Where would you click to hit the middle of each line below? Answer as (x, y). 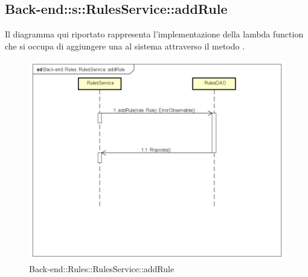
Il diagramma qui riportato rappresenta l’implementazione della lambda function (154, 34)
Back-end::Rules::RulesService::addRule (102, 268)
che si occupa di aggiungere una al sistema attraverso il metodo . (125, 46)
